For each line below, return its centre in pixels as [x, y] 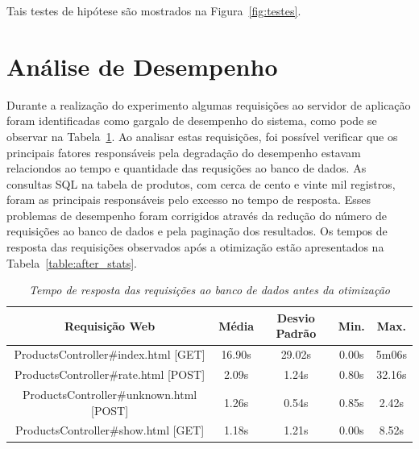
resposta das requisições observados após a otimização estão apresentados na [195, 247]
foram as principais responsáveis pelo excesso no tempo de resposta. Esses [189, 200]
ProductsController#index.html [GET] [110, 354]
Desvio [296, 317]
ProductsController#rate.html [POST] [110, 374]
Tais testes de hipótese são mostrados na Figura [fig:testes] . [154, 10]
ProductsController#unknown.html [110, 394]
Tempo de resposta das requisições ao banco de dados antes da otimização [209, 290]
